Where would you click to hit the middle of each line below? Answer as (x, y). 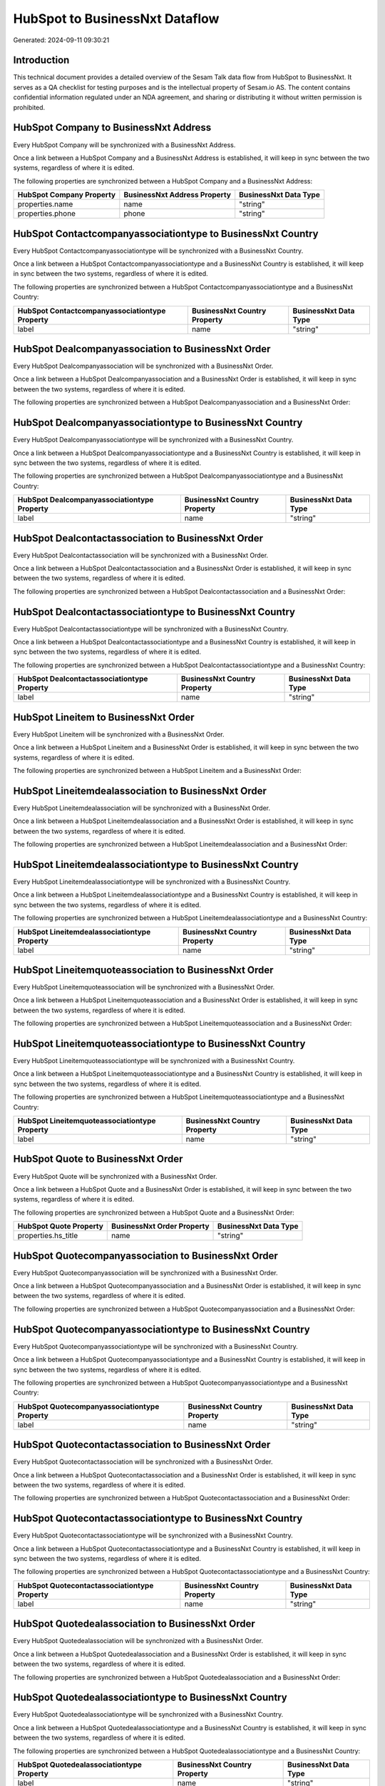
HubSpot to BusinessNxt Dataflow (116, 19)
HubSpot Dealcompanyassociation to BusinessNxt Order (142, 349)
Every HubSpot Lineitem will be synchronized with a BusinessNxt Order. (119, 734)
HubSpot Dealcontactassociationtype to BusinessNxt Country (154, 612)
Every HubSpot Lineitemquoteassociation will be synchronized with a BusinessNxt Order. (144, 987)
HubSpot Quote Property (60, 1227)
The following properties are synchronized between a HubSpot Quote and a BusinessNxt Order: (154, 1212)
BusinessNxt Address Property (178, 195)
